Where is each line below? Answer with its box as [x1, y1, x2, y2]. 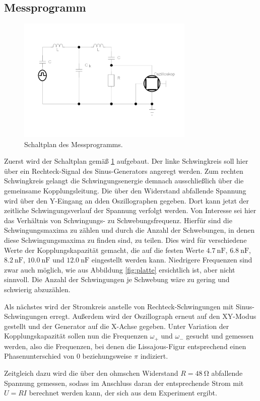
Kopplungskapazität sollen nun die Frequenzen [4, 330, 148, 341]
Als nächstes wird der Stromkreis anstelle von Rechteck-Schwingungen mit [4, 301, 234, 311]
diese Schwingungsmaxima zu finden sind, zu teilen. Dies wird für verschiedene [4, 234, 247, 245]
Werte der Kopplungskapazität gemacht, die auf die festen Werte [4, 244, 204, 255]
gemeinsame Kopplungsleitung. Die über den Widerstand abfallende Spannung [4, 185, 246, 195]
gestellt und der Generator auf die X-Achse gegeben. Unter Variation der [4, 320, 229, 331]
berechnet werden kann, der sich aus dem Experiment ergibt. [29, 387, 217, 398]
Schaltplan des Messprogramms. [24, 139, 123, 149]
